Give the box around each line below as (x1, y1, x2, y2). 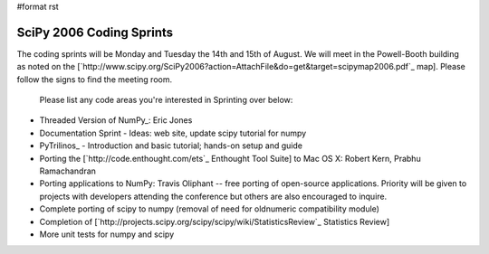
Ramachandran (39, 165, 97, 176)
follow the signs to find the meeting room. (16, 73, 172, 85)
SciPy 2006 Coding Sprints (16, 24, 174, 40)
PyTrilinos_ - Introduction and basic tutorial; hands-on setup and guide (39, 140, 303, 151)
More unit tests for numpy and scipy (39, 229, 175, 240)
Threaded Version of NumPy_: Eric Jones (39, 115, 193, 126)
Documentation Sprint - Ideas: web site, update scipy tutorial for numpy (39, 127, 307, 138)
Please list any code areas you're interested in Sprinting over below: (39, 95, 293, 106)
